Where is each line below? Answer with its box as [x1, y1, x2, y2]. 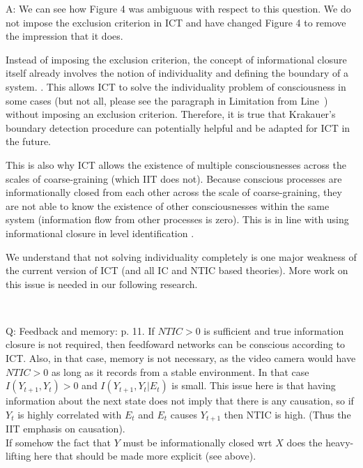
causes [170, 407, 198, 421]
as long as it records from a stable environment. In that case [51, 364, 309, 379]
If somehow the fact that [6, 435, 111, 449]
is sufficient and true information [203, 323, 344, 338]
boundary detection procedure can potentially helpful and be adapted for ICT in [6, 120, 350, 135]
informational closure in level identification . [6, 225, 194, 240]
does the [286, 435, 323, 449]
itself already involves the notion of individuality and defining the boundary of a [6, 66, 348, 80]
